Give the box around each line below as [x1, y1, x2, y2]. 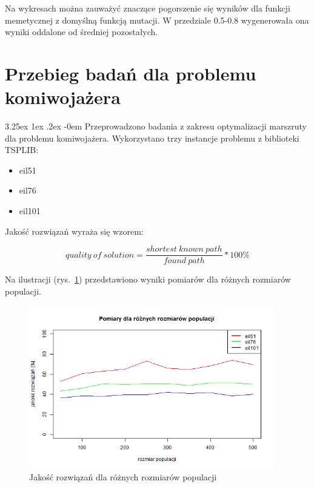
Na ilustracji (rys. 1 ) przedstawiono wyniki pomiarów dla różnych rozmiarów [5, 273, 291, 286]
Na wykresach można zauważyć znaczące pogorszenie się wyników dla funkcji [5, 2, 290, 14]
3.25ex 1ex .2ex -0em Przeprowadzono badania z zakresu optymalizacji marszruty [5, 120, 307, 132]
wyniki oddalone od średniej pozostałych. [5, 25, 158, 38]
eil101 [19, 204, 41, 217]
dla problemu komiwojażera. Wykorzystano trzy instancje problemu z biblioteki [5, 131, 299, 144]
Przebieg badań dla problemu [5, 60, 256, 85]
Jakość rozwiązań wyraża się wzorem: [5, 224, 144, 237]
